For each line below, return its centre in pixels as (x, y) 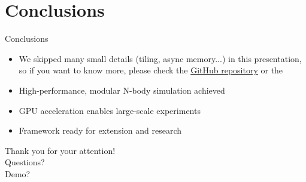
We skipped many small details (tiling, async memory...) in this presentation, (160, 58)
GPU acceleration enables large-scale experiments (110, 110)
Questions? (25, 162)
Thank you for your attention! (60, 150)
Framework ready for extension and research (100, 130)
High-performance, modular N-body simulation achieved (122, 90)
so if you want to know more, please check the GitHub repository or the (151, 70)
